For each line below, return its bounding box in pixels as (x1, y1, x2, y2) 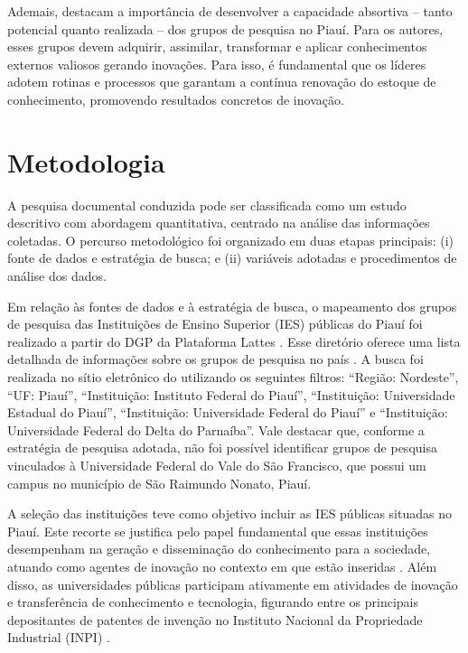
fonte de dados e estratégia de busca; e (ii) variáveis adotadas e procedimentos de (7, 248, 457, 267)
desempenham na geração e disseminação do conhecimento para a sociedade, (7, 539, 431, 558)
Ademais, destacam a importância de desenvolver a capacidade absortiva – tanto (7, 2, 453, 20)
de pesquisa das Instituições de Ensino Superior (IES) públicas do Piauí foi (7, 314, 423, 333)
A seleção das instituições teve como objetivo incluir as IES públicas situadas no (7, 504, 452, 523)
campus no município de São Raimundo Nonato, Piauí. (7, 473, 312, 492)
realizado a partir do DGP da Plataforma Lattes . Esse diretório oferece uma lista (7, 331, 461, 350)
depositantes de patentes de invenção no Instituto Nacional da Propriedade (7, 610, 423, 629)
